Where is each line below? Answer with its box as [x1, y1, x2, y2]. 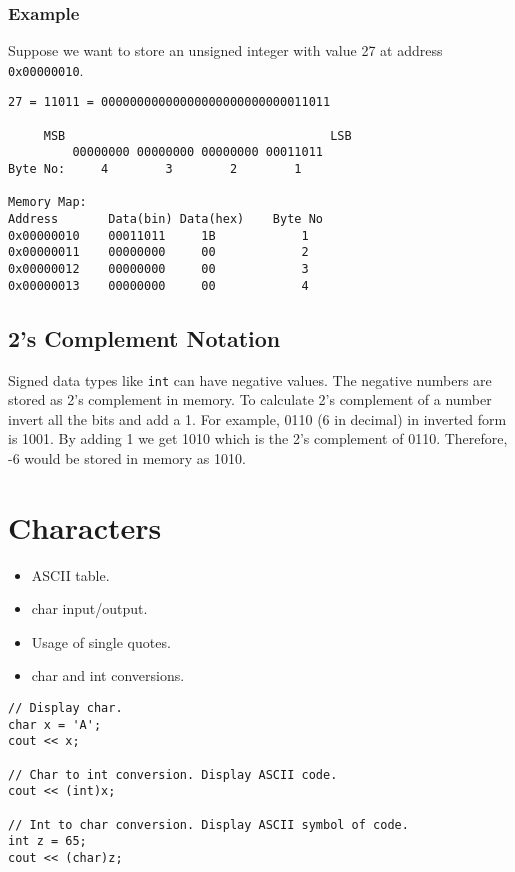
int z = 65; [8, 834, 87, 849]
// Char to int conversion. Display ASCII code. [8, 767, 338, 782]
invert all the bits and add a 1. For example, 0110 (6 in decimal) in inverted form [8, 408, 507, 429]
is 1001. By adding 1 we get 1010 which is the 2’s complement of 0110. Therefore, [8, 428, 508, 449]
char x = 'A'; [8, 717, 102, 732]
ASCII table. [31, 564, 110, 585]
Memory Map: [8, 195, 87, 210]
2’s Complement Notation [8, 322, 281, 353]
